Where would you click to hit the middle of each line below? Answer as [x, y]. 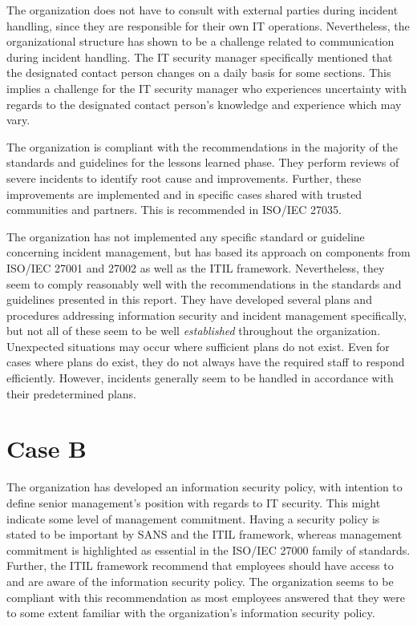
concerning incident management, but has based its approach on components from [208, 252]
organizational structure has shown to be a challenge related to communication [200, 41]
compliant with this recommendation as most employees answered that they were [206, 597]
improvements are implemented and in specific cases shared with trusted [184, 194]
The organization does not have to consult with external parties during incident [202, 10]
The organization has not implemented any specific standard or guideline [186, 236]
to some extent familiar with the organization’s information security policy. [191, 613]
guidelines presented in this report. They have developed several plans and [189, 299]
